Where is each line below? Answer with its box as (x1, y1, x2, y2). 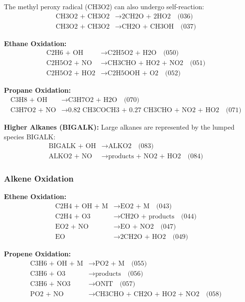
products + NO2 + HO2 (108, 153, 181, 160)
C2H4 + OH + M (55, 203, 108, 210)
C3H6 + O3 (30, 270, 66, 277)
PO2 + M (95, 260, 125, 267)
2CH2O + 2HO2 (122, 13, 171, 20)
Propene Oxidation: (4, 249, 71, 259)
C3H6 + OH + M (30, 260, 83, 267)
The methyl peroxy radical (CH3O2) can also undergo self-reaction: (4, 1, 204, 11)
